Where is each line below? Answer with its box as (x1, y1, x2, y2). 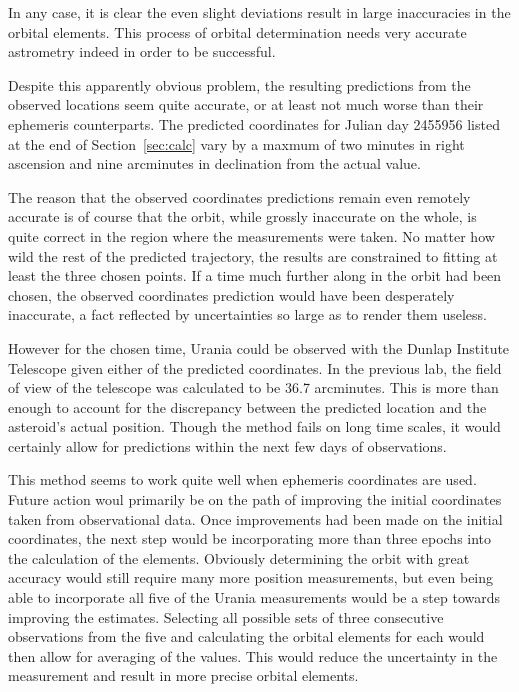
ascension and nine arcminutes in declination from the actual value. (8, 153, 421, 174)
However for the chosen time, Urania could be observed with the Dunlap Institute (8, 337, 510, 358)
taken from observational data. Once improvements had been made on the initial (8, 508, 503, 529)
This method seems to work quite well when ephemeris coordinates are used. (8, 469, 477, 490)
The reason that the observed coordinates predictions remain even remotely (8, 186, 471, 207)
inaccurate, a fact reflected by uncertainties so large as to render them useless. (8, 304, 487, 325)
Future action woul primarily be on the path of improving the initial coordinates (8, 489, 502, 510)
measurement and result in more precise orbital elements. (8, 665, 359, 686)
